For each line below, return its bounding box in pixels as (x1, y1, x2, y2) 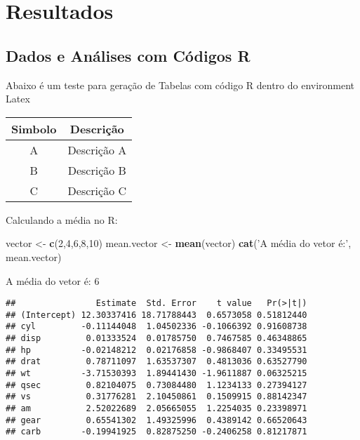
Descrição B (67, 161, 126, 178)
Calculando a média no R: (6, 212, 118, 227)
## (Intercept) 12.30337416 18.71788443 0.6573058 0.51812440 (6, 309, 307, 320)
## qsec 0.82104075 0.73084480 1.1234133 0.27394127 (6, 380, 307, 390)
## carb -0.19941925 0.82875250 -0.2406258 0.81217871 (6, 427, 307, 437)
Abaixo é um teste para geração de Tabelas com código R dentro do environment (6, 77, 355, 92)
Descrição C (67, 182, 127, 199)
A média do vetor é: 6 (6, 273, 100, 288)
